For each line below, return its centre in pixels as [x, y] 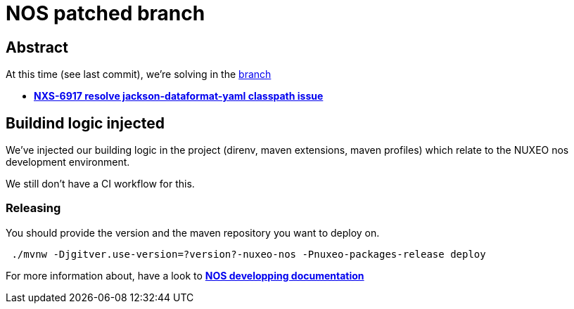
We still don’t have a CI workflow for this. [100, 184]
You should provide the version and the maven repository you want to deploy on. [193, 232]
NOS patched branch [106, 13]
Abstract [37, 47]
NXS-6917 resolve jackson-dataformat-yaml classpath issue [179, 96]
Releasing [33, 208]
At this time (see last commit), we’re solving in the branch [139, 74]
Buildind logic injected [85, 123]
